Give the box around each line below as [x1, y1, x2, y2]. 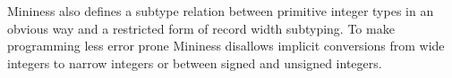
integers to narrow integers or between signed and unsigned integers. [7, 53, 382, 72]
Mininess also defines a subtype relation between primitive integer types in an [7, 2, 434, 19]
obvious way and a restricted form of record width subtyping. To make [7, 19, 395, 37]
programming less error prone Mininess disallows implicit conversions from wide [7, 36, 445, 55]
